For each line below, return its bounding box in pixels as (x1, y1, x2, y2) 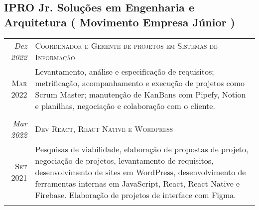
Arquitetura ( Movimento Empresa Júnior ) (4, 14, 235, 29)
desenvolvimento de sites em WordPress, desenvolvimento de (35, 166, 246, 178)
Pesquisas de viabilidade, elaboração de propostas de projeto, (35, 143, 249, 155)
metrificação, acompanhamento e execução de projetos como (35, 77, 245, 89)
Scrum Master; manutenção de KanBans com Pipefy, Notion (35, 88, 246, 100)
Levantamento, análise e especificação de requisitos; (35, 65, 214, 77)
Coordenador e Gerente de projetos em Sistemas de (35, 39, 218, 51)
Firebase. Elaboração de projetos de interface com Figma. (35, 189, 236, 201)
